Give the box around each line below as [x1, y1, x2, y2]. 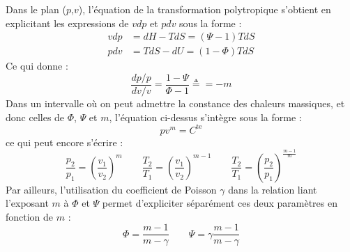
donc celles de [6, 109, 65, 124]
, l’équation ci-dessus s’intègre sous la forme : [109, 109, 302, 124]
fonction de [6, 209, 54, 223]
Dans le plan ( [6, 2, 66, 16]
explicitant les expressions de [6, 15, 129, 30]
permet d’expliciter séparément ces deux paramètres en [102, 196, 337, 210]
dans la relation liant [228, 182, 317, 196]
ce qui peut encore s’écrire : [6, 134, 123, 149]
